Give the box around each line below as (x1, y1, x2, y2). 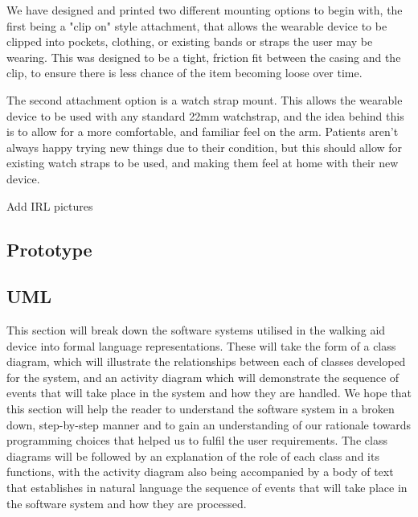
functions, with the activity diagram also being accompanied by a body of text (6, 463, 394, 480)
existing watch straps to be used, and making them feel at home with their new (6, 154, 399, 171)
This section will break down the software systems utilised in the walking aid (6, 322, 386, 339)
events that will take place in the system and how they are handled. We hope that (6, 384, 412, 401)
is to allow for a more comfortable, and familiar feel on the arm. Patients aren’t (6, 123, 399, 140)
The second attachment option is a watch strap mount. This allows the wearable (6, 91, 403, 108)
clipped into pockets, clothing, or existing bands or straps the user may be (6, 33, 373, 50)
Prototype (6, 236, 92, 261)
